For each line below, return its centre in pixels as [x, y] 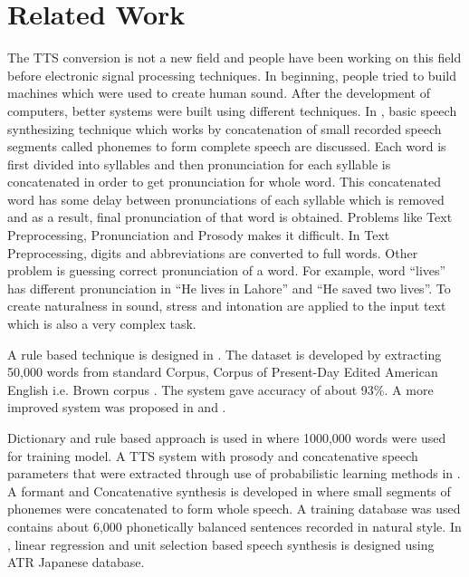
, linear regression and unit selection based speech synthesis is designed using [221, 544]
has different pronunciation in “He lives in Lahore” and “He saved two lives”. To [229, 288]
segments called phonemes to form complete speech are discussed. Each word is [227, 146]
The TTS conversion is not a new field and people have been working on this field [234, 58]
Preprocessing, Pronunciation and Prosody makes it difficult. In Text [199, 235]
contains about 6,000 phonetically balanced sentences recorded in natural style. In [234, 526]
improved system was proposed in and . [117, 407]
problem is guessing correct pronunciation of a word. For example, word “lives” [227, 270]
